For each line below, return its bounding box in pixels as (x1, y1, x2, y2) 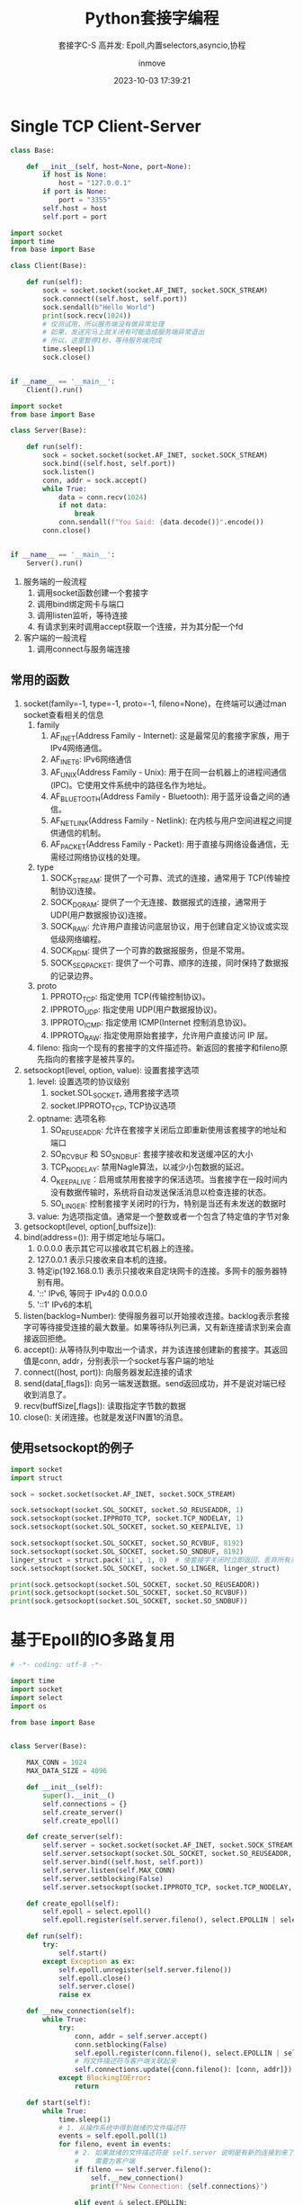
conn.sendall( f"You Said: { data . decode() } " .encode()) (58, 518, 264, 527)
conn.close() (42, 526, 92, 535)
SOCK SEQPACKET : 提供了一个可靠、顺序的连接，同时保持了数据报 (49, 957, 290, 971)
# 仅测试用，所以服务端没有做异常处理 (42, 319, 165, 328)
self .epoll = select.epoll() (42, 1907, 152, 1916)
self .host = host (42, 203, 107, 212)
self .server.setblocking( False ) (42, 1874, 165, 1883)
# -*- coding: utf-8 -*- (10, 1661, 103, 1670)
